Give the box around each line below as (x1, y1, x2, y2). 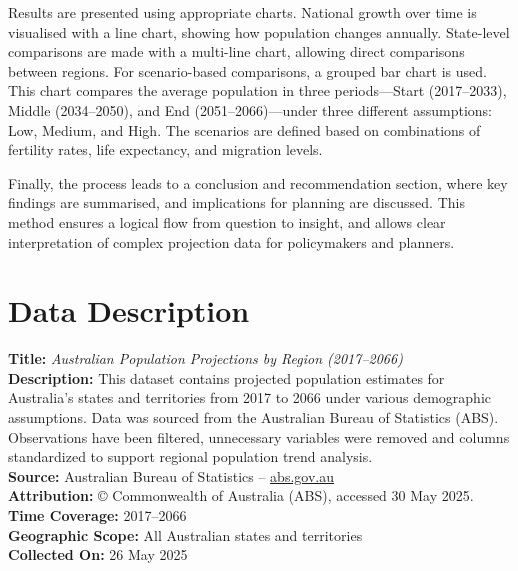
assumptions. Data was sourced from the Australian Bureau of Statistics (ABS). (8, 407, 499, 428)
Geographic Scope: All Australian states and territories (8, 524, 363, 545)
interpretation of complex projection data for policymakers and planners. (8, 231, 455, 252)
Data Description (8, 290, 250, 331)
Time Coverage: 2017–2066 (8, 505, 187, 525)
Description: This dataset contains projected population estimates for (8, 367, 445, 388)
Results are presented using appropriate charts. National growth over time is (8, 2, 477, 22)
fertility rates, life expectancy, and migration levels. (8, 139, 323, 160)
